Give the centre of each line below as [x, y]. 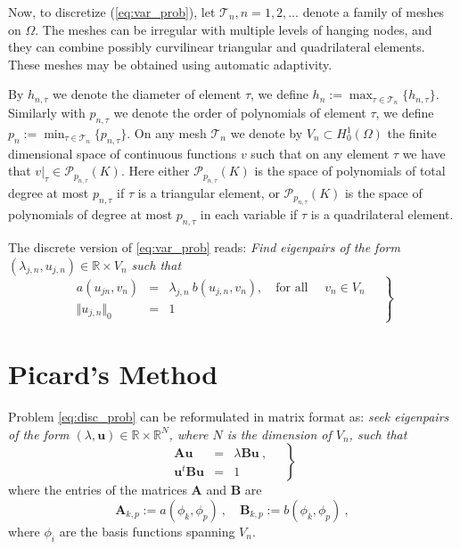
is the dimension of [279, 434]
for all [292, 287]
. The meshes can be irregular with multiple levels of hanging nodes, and [234, 29]
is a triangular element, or [209, 192]
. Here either [155, 171]
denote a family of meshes [374, 12]
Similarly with [47, 113]
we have [424, 153]
